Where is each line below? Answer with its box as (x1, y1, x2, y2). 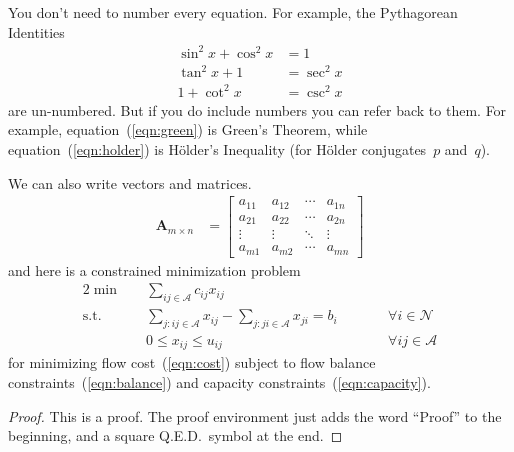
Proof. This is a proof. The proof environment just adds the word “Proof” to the (8, 405, 502, 426)
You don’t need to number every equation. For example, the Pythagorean (8, 2, 458, 22)
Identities (8, 21, 65, 42)
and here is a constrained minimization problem (8, 259, 301, 280)
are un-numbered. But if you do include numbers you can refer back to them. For (8, 99, 507, 120)
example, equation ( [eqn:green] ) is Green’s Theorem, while (8, 119, 368, 140)
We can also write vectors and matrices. (8, 172, 252, 193)
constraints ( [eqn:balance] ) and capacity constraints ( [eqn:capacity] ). (8, 372, 431, 393)
